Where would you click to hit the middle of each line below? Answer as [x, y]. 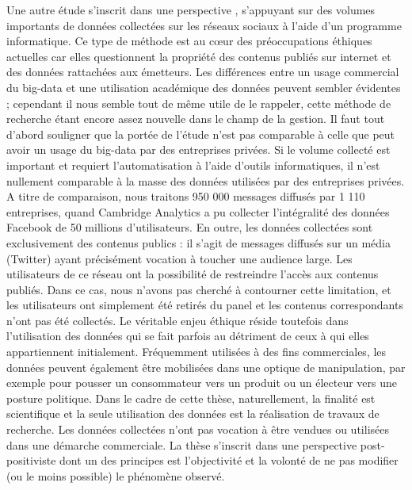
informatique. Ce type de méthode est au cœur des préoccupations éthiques [189, 41]
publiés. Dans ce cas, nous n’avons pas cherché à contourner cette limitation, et [199, 289]
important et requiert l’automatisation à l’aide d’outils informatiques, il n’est [193, 165]
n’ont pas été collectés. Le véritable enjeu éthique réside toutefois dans [177, 320]
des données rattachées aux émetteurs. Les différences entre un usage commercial [203, 72]
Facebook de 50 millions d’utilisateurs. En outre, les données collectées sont [190, 227]
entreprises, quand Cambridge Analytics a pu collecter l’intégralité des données [198, 211]
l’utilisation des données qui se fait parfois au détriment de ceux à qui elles [188, 336]
